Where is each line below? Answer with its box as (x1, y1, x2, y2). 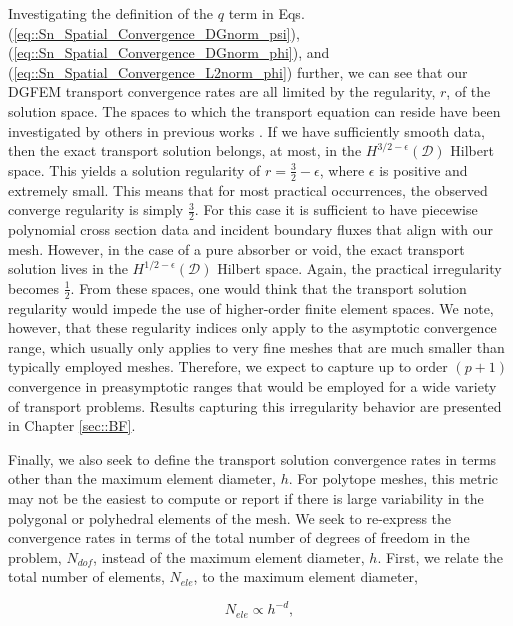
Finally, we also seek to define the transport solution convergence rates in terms (8, 448, 497, 469)
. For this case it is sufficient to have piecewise (194, 199, 478, 220)
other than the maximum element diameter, (8, 468, 277, 489)
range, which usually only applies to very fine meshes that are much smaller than (8, 336, 505, 357)
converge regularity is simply (8, 199, 184, 220)
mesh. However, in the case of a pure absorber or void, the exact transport (8, 238, 465, 259)
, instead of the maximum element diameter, (93, 546, 365, 567)
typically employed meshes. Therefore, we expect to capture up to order (8, 356, 448, 377)
